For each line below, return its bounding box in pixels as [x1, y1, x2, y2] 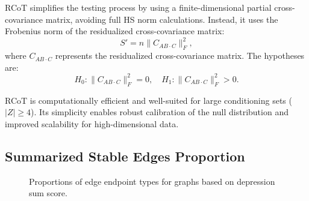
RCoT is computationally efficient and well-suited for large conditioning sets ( [5, 94, 292, 106]
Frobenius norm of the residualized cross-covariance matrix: [5, 25, 225, 37]
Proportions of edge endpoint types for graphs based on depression [29, 175, 275, 187]
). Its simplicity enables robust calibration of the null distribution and [31, 106, 289, 118]
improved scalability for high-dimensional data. [5, 117, 179, 130]
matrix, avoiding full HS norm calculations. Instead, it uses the [45, 13, 278, 25]
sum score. [29, 187, 67, 199]
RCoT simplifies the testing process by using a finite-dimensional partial [5, 1, 272, 13]
